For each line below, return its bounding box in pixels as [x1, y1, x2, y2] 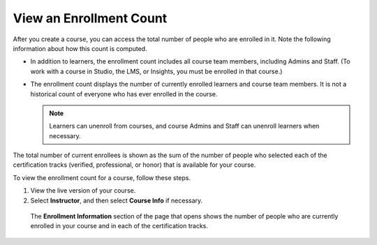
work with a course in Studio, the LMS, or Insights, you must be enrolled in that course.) [30, 67, 283, 75]
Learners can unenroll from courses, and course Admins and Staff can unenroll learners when [49, 122, 320, 131]
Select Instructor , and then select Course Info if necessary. [30, 196, 203, 205]
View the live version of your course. [30, 186, 136, 195]
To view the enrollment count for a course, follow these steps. [13, 173, 191, 181]
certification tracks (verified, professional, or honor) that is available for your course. [13, 161, 256, 169]
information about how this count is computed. [13, 44, 147, 52]
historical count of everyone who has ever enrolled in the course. [30, 89, 218, 98]
